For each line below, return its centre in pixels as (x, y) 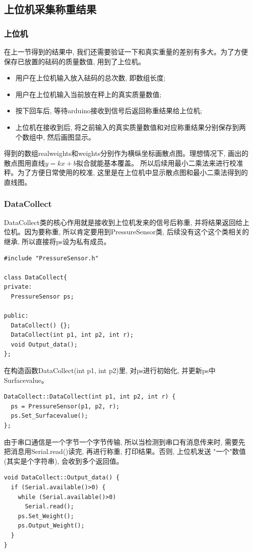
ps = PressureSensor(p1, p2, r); (65, 406)
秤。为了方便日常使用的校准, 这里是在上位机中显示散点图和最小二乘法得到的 (126, 172)
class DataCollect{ (35, 277)
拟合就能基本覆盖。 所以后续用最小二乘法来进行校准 (160, 163)
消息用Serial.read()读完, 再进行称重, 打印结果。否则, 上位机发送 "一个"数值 (128, 451)
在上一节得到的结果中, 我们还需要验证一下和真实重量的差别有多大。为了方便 (126, 51)
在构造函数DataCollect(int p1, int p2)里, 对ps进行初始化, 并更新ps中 (110, 370)
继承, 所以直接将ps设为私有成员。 (57, 241)
